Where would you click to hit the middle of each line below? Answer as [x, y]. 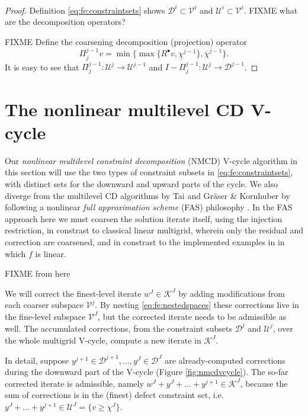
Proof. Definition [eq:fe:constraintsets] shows [85, 10]
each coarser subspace [44, 305]
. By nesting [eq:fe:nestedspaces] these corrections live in [197, 305]
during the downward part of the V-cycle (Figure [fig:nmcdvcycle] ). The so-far [147, 372]
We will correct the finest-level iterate [73, 293]
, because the [264, 383]
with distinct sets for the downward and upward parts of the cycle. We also [141, 183]
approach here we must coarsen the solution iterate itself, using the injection [144, 218]
